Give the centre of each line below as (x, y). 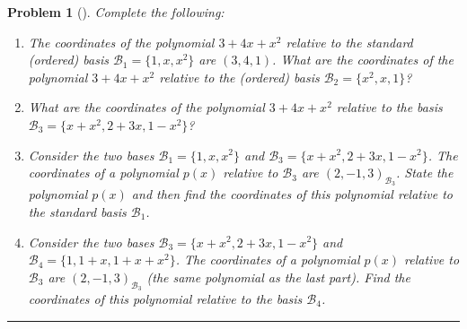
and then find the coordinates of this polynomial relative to (292, 194)
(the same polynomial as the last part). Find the (278, 277)
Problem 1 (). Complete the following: (116, 12)
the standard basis (77, 211)
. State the (425, 173)
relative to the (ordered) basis (239, 77)
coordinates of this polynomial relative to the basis (165, 298)
